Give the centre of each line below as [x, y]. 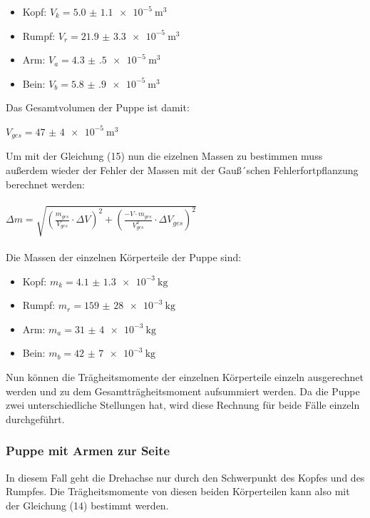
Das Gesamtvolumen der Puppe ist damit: [98, 107]
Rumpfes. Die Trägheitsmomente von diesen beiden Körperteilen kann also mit [178, 491]
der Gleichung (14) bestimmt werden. [87, 505]
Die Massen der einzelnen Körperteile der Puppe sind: [124, 257]
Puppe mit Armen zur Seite [88, 451]
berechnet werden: [45, 184]
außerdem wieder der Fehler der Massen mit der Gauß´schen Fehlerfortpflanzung [182, 170]
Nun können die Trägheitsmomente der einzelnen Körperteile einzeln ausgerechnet [185, 376]
